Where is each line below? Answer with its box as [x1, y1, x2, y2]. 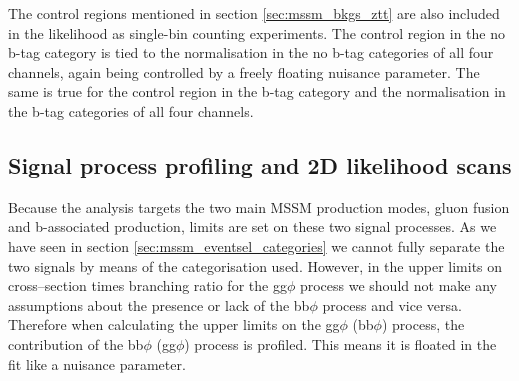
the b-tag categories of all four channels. [8, 100, 254, 121]
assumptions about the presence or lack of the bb [8, 294, 310, 315]
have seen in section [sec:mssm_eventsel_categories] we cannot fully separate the [8, 235, 505, 256]
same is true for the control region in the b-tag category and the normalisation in [8, 81, 506, 102]
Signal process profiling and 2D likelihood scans [8, 149, 512, 180]
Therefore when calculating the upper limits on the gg [8, 314, 340, 335]
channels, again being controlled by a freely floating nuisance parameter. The [8, 61, 480, 82]
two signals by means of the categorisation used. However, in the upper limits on [8, 255, 503, 276]
